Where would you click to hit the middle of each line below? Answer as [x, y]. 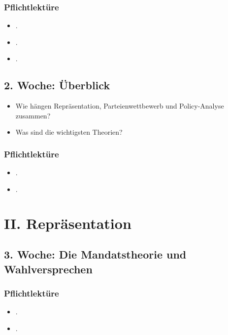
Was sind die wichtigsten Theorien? [69, 132]
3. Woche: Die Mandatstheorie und [95, 254]
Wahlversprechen [48, 269]
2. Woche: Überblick [57, 85]
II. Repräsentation [68, 223]
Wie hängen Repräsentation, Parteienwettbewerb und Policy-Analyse [120, 106]
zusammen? [33, 115]
